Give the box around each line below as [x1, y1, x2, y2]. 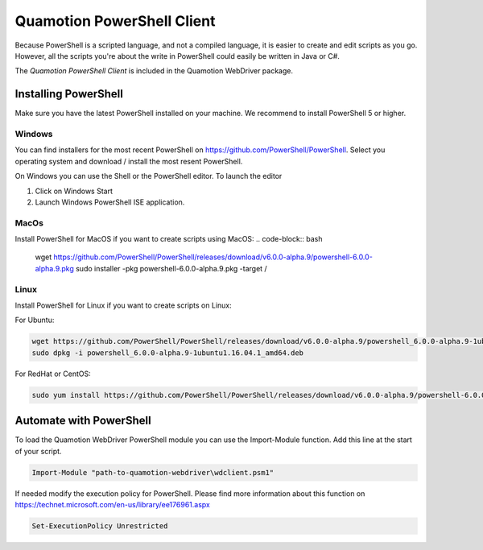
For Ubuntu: [14, 315, 55, 325]
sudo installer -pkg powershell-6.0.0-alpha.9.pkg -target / [75, 263, 267, 273]
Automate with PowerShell [14, 414, 152, 428]
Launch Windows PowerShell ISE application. [35, 197, 185, 207]
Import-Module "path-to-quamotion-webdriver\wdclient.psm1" [31, 468, 275, 477]
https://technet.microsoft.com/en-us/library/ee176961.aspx [14, 499, 211, 509]
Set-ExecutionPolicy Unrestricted [31, 521, 168, 531]
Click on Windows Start [35, 186, 113, 196]
